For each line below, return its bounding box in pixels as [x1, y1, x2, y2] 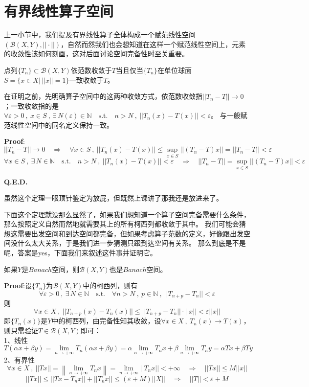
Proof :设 [4, 280, 32, 291]
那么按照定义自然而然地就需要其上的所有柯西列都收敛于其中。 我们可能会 [4, 219, 239, 229]
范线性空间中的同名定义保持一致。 [4, 119, 113, 130]
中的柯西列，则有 [83, 280, 138, 291]
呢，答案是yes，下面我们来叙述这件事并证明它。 [4, 248, 157, 258]
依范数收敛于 [70, 65, 112, 75]
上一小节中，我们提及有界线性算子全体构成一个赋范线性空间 [4, 29, 196, 40]
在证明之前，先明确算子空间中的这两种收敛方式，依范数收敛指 [4, 91, 202, 101]
